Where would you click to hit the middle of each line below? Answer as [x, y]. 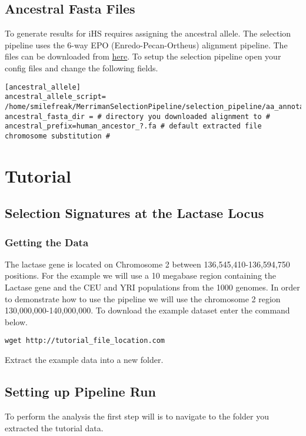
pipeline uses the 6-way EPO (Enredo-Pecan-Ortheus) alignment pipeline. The [146, 44]
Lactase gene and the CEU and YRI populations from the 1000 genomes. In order [152, 287]
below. [16, 321]
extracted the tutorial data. [54, 427]
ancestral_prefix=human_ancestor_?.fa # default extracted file [133, 126]
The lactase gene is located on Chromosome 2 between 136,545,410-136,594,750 [147, 264]
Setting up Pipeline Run [80, 392]
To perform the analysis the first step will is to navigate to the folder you [137, 416]
